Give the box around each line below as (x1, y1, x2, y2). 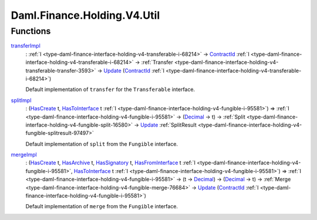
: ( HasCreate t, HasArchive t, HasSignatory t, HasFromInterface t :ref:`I (25, 159, 196, 167)
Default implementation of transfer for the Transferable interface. (25, 86, 195, 93)
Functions (11, 26, 51, 36)
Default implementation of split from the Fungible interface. (25, 140, 178, 147)
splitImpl (11, 97, 32, 104)
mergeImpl (11, 151, 38, 158)
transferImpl (11, 42, 41, 49)
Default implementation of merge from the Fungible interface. (25, 203, 178, 210)
